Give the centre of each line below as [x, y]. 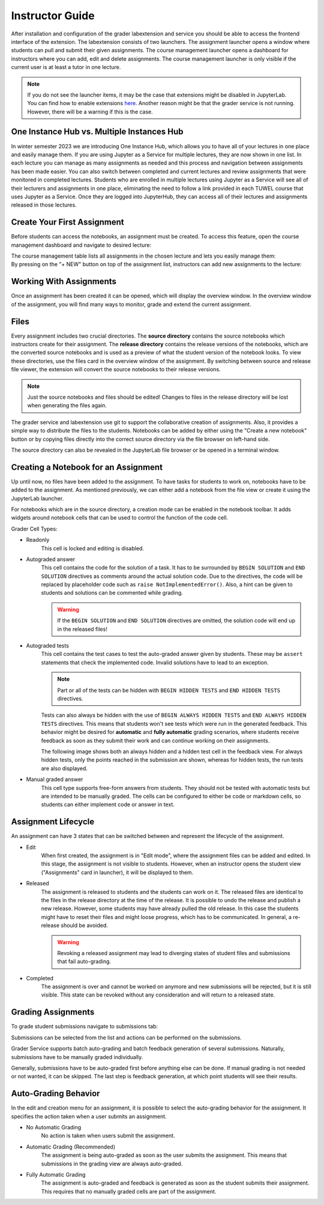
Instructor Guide [53, 16]
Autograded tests [47, 646]
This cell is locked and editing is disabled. [92, 548]
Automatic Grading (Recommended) [70, 1147]
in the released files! [82, 629]
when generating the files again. [67, 405]
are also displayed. [64, 768]
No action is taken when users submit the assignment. [108, 1136]
